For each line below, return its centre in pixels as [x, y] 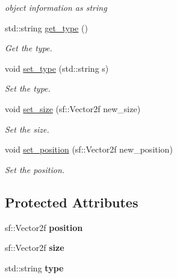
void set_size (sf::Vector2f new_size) [73, 108]
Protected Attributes [72, 202]
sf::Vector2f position [44, 227]
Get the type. [29, 48]
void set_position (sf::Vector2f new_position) [89, 149]
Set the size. [27, 129]
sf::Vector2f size [35, 248]
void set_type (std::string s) [57, 68]
